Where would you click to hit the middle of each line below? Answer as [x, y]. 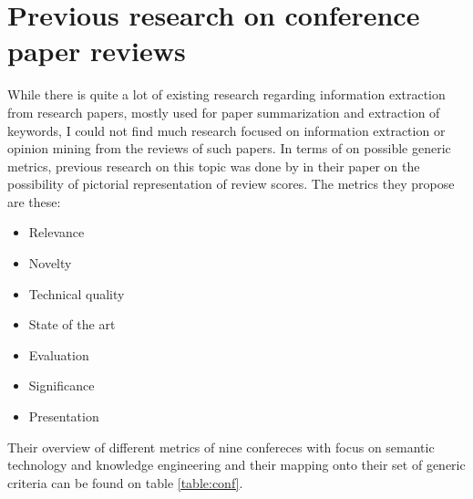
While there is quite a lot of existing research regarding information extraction [226, 94]
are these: [34, 201]
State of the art [72, 324]
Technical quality [77, 293]
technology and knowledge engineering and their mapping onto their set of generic [236, 465]
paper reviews [97, 51]
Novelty [50, 263]
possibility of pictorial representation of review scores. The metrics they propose [231, 184]
